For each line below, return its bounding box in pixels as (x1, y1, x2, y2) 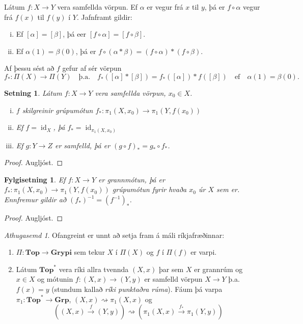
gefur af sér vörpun (62, 63, 122, 73)
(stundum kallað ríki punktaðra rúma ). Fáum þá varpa (51, 284, 223, 294)
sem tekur (74, 247, 105, 257)
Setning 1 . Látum (4, 87, 62, 98)
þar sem (158, 263, 184, 274)
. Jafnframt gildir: (76, 11, 132, 22)
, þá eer (63, 29, 87, 39)
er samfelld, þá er (54, 140, 111, 150)
